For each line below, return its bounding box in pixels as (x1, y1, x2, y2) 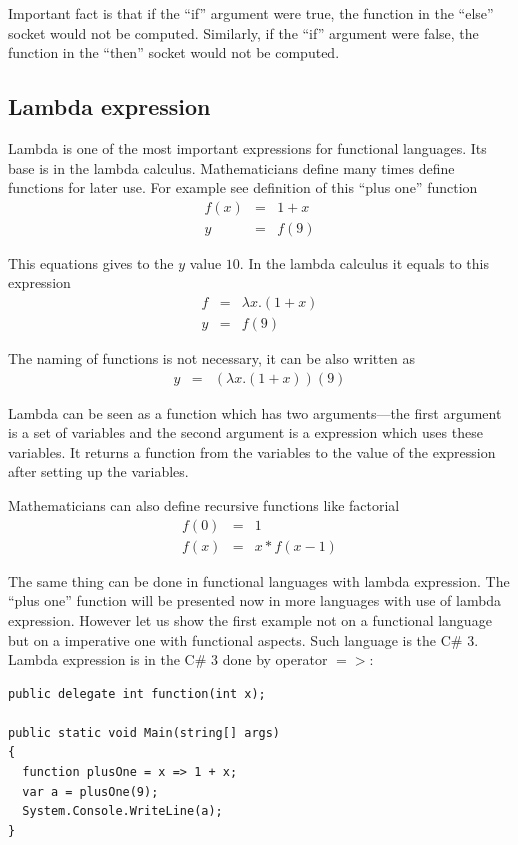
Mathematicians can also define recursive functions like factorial (8, 495, 400, 516)
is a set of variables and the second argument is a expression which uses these (8, 422, 483, 443)
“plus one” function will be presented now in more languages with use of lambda (8, 590, 502, 611)
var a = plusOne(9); (22, 784, 159, 799)
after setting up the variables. (8, 461, 189, 482)
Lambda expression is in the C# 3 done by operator (8, 649, 328, 670)
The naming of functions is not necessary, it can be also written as (8, 348, 415, 369)
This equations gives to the (8, 252, 174, 273)
